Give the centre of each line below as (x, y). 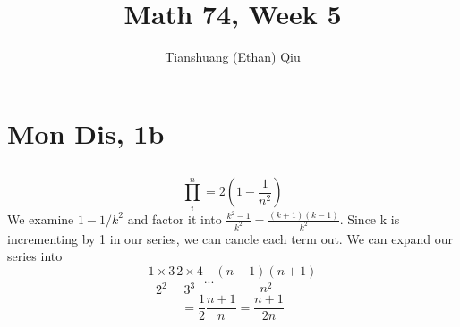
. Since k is (370, 218)
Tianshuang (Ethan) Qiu (233, 57)
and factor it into (175, 218)
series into (35, 256)
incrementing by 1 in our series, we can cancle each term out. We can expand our (230, 238)
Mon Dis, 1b (86, 133)
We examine (41, 218)
